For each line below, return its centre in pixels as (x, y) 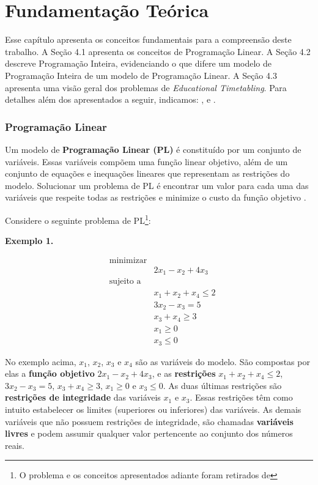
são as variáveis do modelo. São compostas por (223, 361)
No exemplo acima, (41, 361)
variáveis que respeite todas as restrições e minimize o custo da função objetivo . (156, 197)
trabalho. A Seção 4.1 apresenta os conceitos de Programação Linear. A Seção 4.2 (158, 51)
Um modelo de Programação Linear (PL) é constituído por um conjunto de (153, 149)
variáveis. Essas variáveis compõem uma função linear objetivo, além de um (146, 161)
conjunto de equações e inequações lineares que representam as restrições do (147, 173)
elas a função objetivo (50, 373)
